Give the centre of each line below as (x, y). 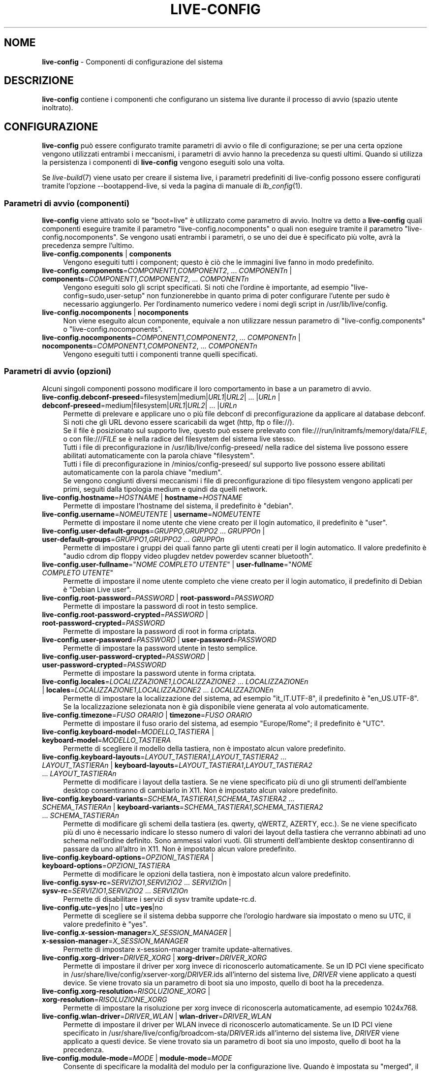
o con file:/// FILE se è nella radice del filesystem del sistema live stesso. (179, 439)
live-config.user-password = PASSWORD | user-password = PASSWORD (159, 639)
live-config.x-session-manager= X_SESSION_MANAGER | (137, 932)
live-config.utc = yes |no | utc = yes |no (102, 907)
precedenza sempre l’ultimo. (88, 246)
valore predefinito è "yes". (105, 924)
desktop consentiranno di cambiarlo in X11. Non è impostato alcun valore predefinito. (200, 790)
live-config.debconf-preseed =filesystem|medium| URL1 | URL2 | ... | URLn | (161, 397)
